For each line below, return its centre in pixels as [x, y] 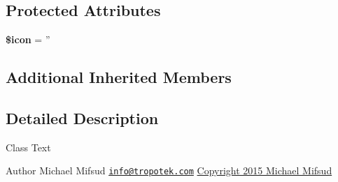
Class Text [28, 147]
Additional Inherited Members [119, 77]
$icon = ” [28, 39]
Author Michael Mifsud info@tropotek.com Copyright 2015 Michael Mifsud [169, 170]
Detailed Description [82, 117]
